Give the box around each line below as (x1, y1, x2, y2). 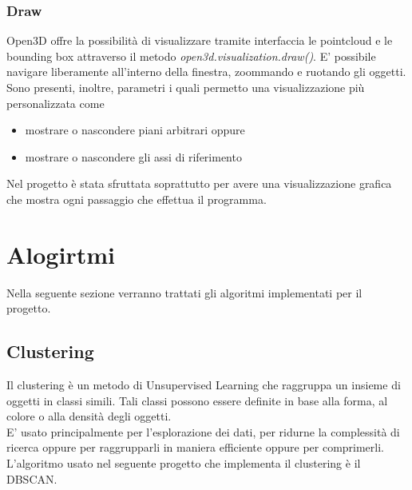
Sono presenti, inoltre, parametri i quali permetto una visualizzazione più (6, 79, 365, 95)
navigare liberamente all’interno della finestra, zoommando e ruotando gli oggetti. (6, 63, 406, 80)
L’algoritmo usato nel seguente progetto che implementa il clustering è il (6, 455, 361, 472)
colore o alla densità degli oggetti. (6, 408, 172, 424)
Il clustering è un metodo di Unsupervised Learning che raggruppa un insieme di (6, 376, 401, 393)
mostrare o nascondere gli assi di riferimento (25, 148, 242, 165)
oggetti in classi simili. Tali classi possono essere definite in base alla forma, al (6, 392, 388, 408)
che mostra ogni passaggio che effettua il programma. (6, 190, 267, 207)
